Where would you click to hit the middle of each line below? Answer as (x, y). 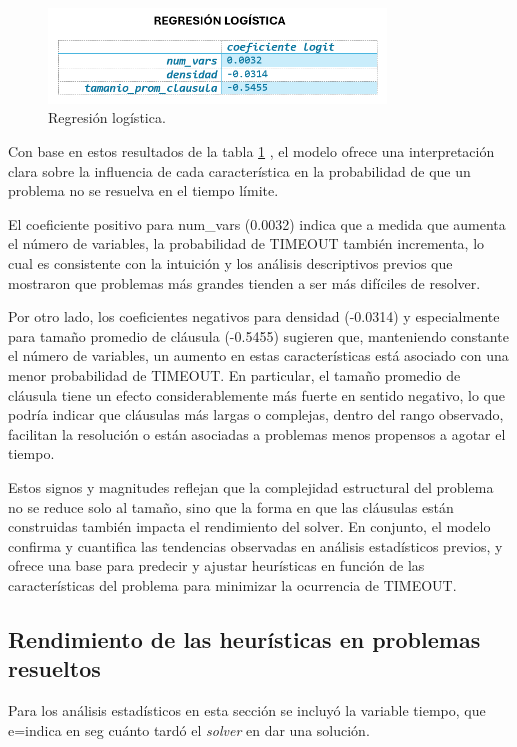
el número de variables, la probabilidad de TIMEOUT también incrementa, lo (246, 243)
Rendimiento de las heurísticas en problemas (244, 638)
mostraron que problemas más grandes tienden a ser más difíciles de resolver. (244, 282)
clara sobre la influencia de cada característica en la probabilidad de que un (239, 170)
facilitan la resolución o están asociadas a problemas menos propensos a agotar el (257, 433)
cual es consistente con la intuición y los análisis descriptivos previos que (230, 263)
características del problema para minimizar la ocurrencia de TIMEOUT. (232, 584)
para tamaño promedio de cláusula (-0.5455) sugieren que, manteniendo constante (258, 335)
